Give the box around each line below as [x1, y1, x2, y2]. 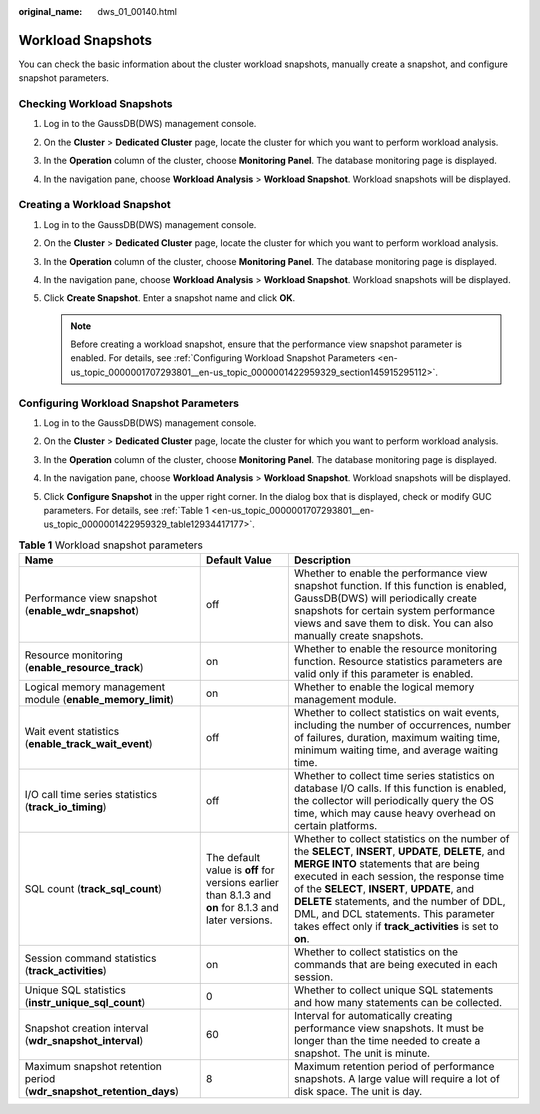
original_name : [18, 6, 83, 17]
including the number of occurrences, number [293, 718, 512, 732]
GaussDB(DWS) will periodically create [293, 591, 477, 605]
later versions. [205, 913, 274, 927]
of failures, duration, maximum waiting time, [293, 731, 501, 745]
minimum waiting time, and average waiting [293, 743, 499, 757]
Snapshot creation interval [24, 1021, 149, 1035]
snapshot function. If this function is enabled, [293, 579, 507, 593]
